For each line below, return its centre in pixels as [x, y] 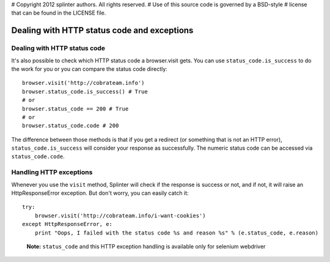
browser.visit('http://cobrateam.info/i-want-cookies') [120, 216]
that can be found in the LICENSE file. [59, 13]
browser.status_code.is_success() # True [85, 91]
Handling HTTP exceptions [52, 172]
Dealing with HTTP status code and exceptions [102, 31]
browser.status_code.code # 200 [71, 126]
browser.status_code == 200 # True [75, 109]
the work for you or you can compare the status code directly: [89, 69]
